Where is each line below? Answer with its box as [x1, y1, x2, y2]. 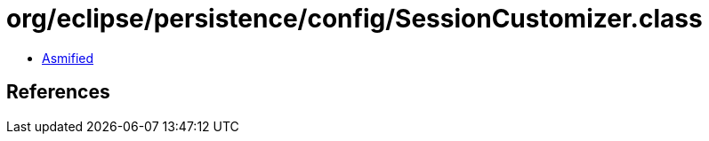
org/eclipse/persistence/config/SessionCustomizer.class [6, 4, 703, 34]
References [6, 81, 110, 104]
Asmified [42, 50, 94, 66]
